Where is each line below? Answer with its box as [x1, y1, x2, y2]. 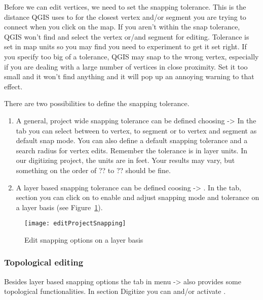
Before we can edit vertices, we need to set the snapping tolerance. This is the [4, 2, 246, 12]
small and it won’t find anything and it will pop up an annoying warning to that [4, 71, 254, 82]
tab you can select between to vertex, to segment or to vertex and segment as [16, 125, 257, 136]
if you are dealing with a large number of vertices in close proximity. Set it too [4, 61, 248, 72]
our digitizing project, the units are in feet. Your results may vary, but [16, 155, 235, 165]
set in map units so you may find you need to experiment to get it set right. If [4, 41, 247, 52]
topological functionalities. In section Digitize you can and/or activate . [4, 286, 226, 296]
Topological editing [4, 256, 84, 269]
